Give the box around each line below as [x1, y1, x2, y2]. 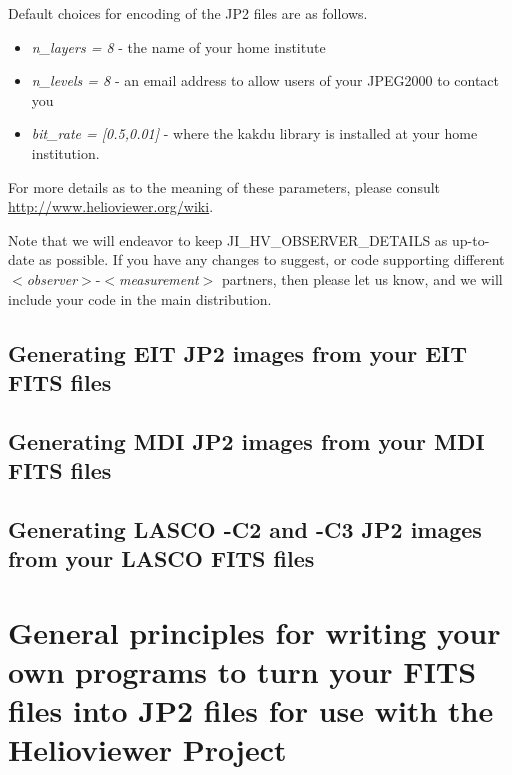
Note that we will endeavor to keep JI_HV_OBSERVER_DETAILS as [8, 229, 448, 250]
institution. [31, 142, 100, 163]
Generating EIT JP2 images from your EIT [8, 337, 468, 368]
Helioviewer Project [8, 729, 287, 770]
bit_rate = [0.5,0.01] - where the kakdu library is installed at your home [31, 123, 478, 144]
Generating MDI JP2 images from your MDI [8, 425, 485, 456]
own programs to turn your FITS [8, 651, 477, 692]
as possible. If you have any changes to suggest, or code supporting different [39, 249, 505, 270]
